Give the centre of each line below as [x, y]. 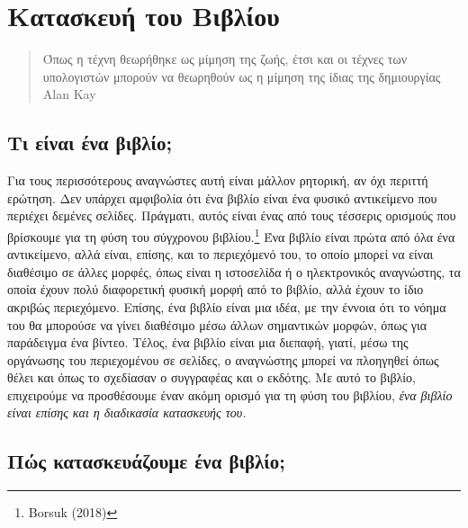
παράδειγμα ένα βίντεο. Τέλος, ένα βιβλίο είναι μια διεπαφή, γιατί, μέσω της [208, 342]
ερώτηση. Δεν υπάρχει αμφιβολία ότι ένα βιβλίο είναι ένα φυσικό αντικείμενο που [222, 197]
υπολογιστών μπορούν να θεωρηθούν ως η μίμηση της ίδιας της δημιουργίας [242, 76]
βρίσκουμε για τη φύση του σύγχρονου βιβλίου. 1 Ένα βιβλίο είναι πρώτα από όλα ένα [231, 235]
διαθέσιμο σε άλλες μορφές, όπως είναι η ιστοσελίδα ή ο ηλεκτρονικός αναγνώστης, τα [234, 271]
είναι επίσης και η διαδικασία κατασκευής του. [127, 412]
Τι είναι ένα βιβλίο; [90, 143]
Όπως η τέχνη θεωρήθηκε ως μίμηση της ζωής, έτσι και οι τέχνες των [225, 59]
